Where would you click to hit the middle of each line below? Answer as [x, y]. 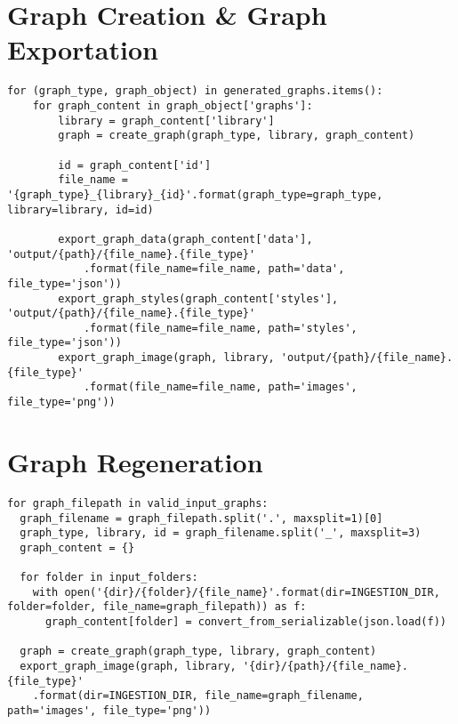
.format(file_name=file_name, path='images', [220, 387]
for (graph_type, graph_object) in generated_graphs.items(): [195, 91]
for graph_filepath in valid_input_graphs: [138, 503]
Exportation [83, 49]
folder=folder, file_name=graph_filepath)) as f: [157, 607]
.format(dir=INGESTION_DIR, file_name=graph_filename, [198, 696]
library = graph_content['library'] [166, 121]
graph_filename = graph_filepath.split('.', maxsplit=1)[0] [201, 518]
